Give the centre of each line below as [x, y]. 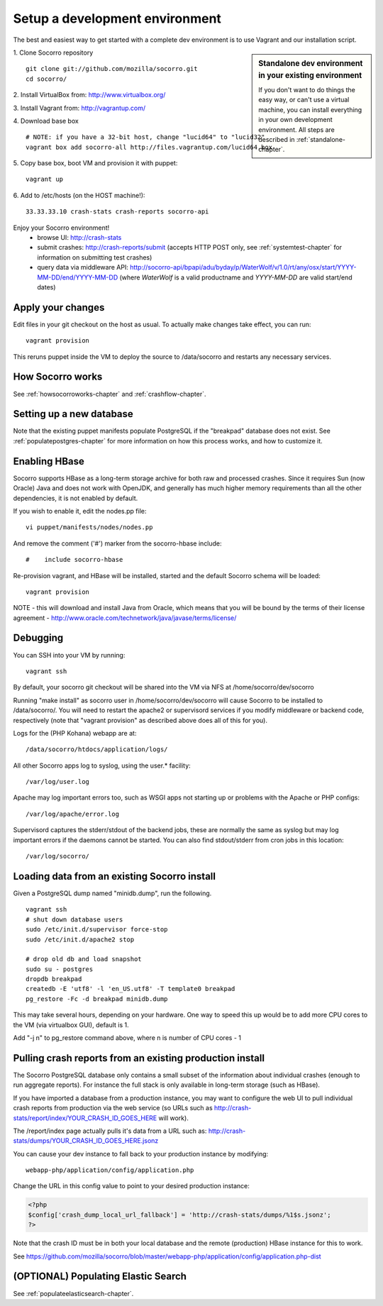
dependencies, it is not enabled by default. [76, 498]
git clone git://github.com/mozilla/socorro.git [112, 69]
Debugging [38, 638]
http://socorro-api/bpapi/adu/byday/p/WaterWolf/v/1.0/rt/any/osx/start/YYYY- [243, 267]
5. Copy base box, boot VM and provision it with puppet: [95, 163]
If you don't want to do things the [307, 90]
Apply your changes [59, 308]
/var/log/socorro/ [58, 856]
